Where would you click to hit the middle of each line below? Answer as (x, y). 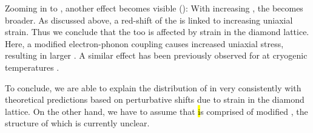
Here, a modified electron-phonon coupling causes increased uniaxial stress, (144, 43)
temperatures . (32, 67)
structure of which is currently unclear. (77, 123)
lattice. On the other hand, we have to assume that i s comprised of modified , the (156, 111)
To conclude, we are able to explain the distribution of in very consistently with (153, 87)
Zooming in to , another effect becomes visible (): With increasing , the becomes (154, 8)
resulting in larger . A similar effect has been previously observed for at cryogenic (156, 55)
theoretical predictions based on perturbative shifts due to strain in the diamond (155, 99)
